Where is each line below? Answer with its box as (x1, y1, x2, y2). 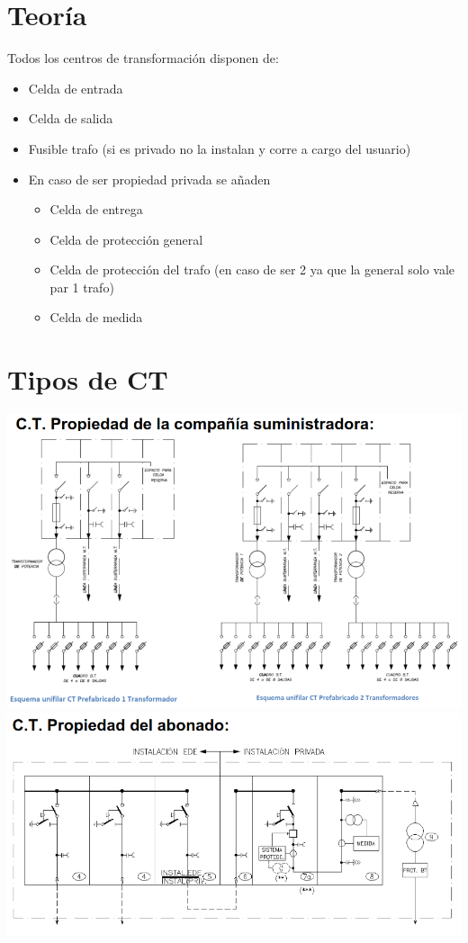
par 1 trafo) (49, 277, 114, 296)
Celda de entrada (28, 78, 123, 97)
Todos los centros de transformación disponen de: (7, 49, 279, 67)
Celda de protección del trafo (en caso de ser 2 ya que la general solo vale (49, 260, 455, 279)
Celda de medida (49, 308, 143, 327)
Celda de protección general (49, 229, 203, 248)
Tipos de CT (7, 361, 168, 398)
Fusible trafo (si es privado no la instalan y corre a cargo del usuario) (28, 139, 411, 157)
